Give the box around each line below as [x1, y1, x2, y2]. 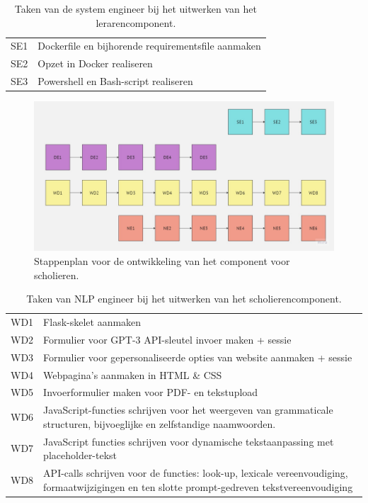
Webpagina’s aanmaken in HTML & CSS [43, 367, 222, 382]
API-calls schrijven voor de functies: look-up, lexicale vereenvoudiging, [43, 465, 348, 480]
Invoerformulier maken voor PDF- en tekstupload [43, 385, 258, 400]
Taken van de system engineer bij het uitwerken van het [14, 1, 257, 16]
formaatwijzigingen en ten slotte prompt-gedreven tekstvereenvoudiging [43, 479, 353, 494]
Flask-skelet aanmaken [43, 315, 142, 329]
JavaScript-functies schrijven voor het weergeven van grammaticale [43, 402, 333, 417]
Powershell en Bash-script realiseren [38, 74, 193, 89]
